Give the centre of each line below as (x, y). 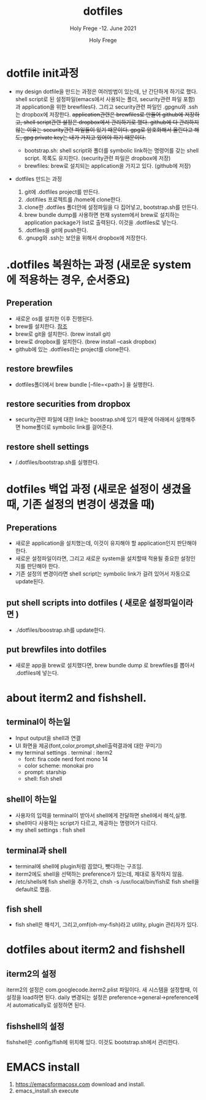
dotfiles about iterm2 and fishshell (96, 950)
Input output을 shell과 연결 (48, 738)
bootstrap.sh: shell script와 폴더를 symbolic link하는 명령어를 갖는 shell (112, 150)
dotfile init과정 (43, 73)
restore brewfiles (40, 369)
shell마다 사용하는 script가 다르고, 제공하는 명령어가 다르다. (86, 823)
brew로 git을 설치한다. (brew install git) (63, 334)
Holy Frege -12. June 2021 (103, 28)
